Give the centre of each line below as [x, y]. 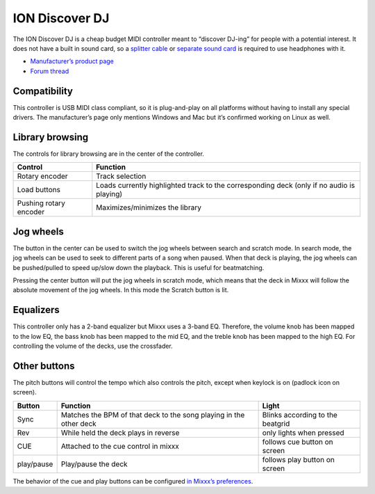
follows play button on [298, 459]
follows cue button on [298, 442]
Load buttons [39, 190]
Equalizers [36, 310]
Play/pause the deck [94, 464]
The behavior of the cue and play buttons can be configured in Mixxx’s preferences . [133, 481]
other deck [78, 423]
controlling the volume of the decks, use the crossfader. [93, 346]
